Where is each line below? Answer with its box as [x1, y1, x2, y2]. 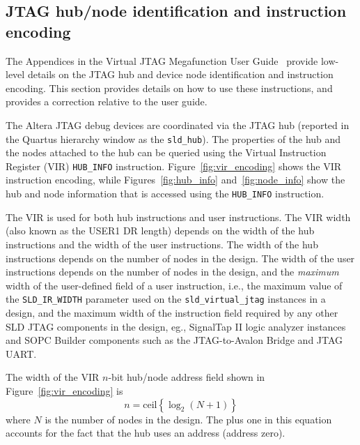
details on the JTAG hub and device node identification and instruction [27, 67, 334, 82]
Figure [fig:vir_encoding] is [6, 383, 123, 398]
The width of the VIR [6, 370, 100, 384]
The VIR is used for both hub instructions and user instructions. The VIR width [6, 209, 351, 224]
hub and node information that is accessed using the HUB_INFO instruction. [6, 186, 324, 201]
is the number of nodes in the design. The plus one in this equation [45, 412, 332, 426]
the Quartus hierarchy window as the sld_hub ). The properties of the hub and [6, 131, 341, 146]
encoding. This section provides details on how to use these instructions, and [6, 80, 333, 95]
